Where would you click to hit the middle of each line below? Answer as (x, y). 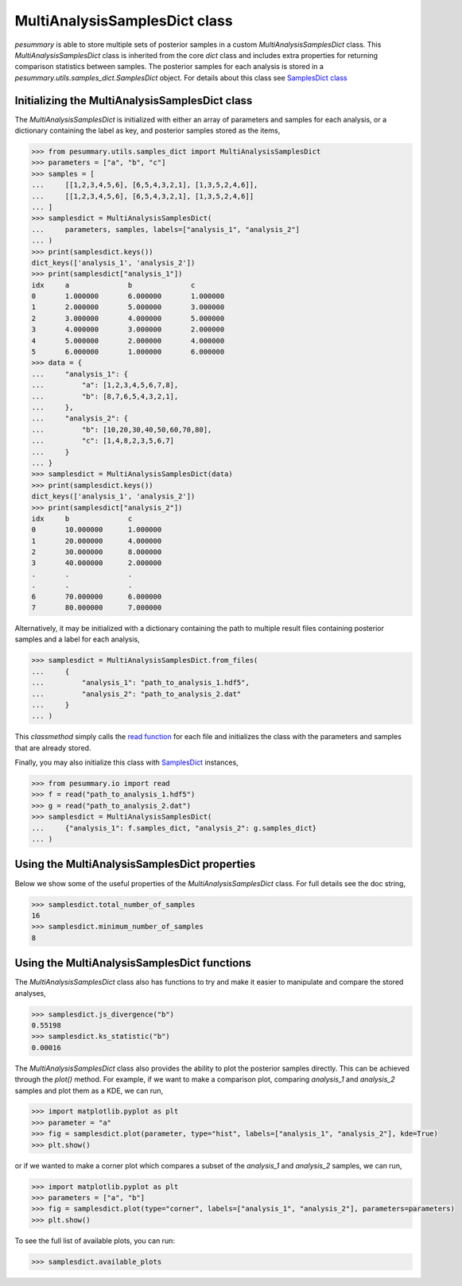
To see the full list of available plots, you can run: (95, 1241)
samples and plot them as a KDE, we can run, (89, 1090)
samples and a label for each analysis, (77, 639)
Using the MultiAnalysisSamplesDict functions (133, 963)
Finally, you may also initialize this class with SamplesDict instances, (126, 762)
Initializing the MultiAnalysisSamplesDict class (134, 101)
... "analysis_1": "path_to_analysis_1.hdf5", (140, 683)
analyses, (31, 993)
